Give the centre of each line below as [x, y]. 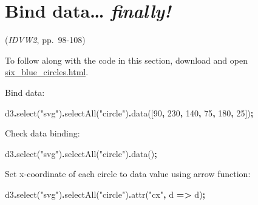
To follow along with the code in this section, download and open [126, 60]
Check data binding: [42, 133]
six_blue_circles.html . [47, 72]
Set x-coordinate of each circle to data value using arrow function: [128, 174]
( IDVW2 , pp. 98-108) [45, 40]
